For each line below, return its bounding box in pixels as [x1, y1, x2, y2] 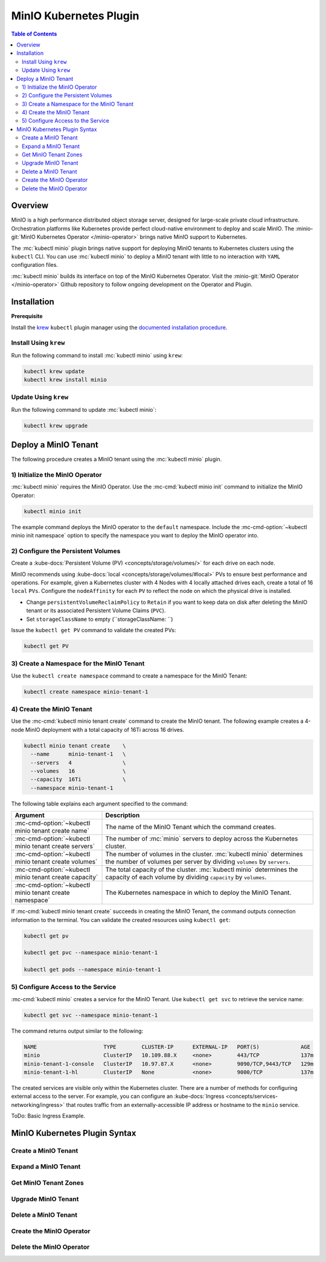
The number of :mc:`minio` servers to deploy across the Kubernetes [105, 834, 298, 843]
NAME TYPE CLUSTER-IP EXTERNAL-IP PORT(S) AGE [24, 1043, 311, 1050]
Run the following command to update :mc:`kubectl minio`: [11, 406, 157, 413]
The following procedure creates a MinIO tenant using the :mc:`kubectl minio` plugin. [11, 456, 222, 463]
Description [105, 811, 140, 819]
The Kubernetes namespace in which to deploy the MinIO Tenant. [105, 888, 292, 897]
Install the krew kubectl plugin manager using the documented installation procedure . [11, 324, 228, 331]
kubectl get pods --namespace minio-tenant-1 [24, 966, 161, 973]
